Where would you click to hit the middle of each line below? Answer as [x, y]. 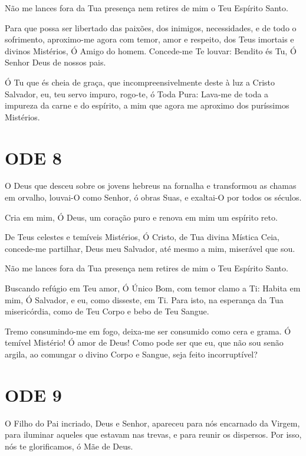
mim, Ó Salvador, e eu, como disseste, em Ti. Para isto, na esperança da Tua [144, 299]
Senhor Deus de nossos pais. [55, 62]
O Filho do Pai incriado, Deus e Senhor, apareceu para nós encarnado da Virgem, [152, 423]
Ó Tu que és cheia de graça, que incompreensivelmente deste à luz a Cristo [140, 82]
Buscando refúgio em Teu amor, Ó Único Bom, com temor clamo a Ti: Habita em [153, 288]
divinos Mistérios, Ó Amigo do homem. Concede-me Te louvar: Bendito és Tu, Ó [151, 50]
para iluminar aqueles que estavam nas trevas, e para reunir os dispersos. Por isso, [153, 434]
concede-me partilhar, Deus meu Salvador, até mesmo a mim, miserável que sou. [150, 248]
